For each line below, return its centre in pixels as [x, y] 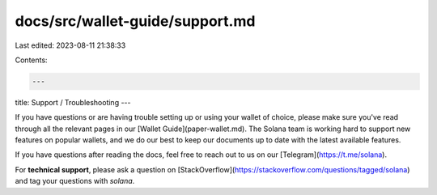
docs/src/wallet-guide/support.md [135, 21]
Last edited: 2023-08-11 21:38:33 [70, 45]
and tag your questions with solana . [75, 181]
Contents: [31, 60]
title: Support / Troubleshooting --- [73, 102]
